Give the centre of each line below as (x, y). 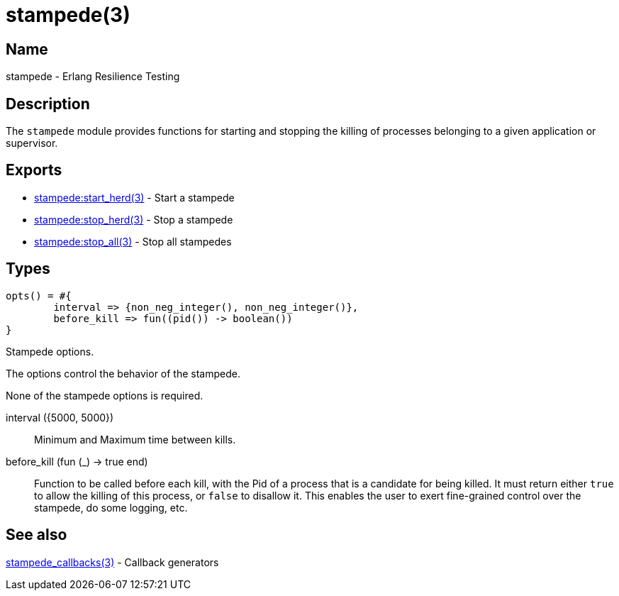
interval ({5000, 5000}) (60, 417)
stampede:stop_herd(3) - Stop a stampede (134, 219)
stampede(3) (68, 15)
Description (48, 104)
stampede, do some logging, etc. (111, 507)
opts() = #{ (39, 296)
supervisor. (32, 143)
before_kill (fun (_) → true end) (77, 461)
